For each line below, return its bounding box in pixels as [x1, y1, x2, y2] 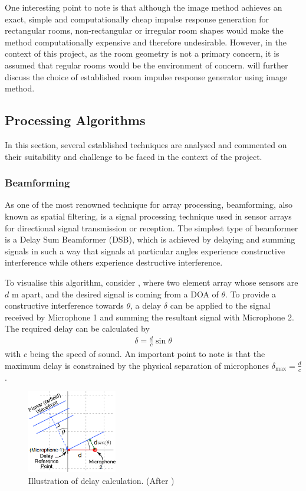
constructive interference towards [5, 299, 124, 312]
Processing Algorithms [5, 111, 146, 129]
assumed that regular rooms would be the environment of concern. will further [5, 58, 288, 71]
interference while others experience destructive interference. [5, 256, 223, 269]
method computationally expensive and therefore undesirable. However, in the [5, 35, 287, 48]
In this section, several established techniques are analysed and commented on [5, 138, 287, 150]
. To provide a [225, 287, 277, 300]
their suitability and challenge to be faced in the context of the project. [5, 150, 262, 162]
